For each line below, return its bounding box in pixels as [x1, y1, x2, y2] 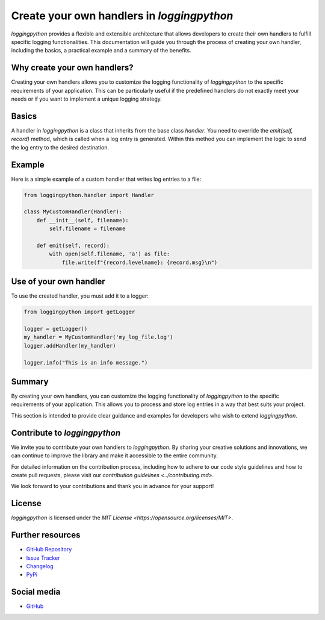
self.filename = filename [49, 225, 126, 232]
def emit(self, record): [36, 242, 110, 249]
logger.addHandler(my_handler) [23, 342, 117, 349]
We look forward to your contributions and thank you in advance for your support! [11, 483, 214, 490]
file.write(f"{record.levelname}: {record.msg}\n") [61, 259, 218, 266]
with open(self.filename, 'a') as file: [49, 251, 170, 257]
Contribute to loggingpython [11, 428, 120, 438]
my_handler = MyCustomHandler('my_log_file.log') [23, 334, 173, 340]
